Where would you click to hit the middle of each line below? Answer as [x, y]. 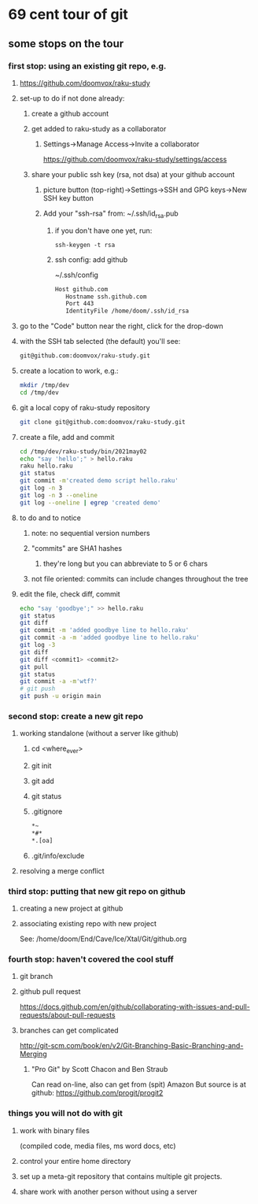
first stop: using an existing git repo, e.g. [87, 66]
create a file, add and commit [67, 437]
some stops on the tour [66, 44]
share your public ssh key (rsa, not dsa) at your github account [133, 174]
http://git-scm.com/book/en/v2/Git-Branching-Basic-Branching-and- [131, 1046]
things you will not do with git [66, 1114]
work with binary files [55, 1130]
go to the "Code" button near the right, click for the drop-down [122, 326]
